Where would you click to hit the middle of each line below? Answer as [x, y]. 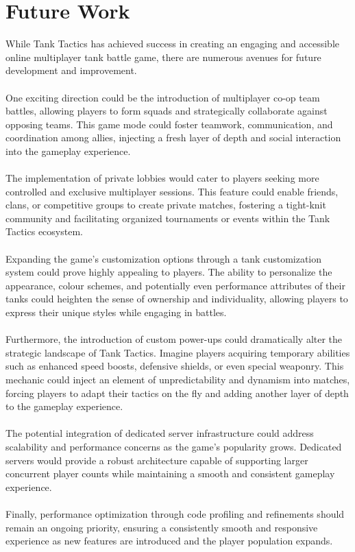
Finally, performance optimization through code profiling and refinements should [175, 513]
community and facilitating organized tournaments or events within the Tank [168, 218]
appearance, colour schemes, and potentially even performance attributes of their [175, 285]
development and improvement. [71, 70]
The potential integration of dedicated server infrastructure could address [160, 433]
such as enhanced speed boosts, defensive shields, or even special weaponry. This [175, 366]
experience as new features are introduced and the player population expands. [169, 541]
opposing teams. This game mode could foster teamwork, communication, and [169, 124]
